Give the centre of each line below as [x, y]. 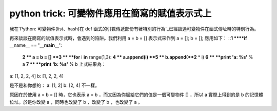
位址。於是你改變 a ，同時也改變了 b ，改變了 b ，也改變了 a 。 [76, 102]
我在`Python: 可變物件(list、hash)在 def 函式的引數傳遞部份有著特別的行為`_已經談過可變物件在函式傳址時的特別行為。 [134, 29]
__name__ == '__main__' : [36, 45]
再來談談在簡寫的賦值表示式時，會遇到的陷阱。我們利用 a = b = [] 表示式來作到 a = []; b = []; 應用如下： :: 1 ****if [128, 38]
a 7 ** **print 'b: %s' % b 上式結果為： [64, 64]
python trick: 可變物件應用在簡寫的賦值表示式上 [111, 13]
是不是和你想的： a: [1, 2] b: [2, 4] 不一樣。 [55, 85]
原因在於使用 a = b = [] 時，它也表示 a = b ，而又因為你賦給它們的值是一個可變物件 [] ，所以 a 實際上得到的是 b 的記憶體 [136, 95]
